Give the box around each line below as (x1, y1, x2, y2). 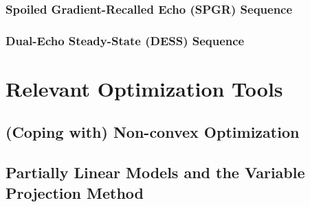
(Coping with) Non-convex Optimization (5, 121, 300, 143)
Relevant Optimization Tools (5, 74, 283, 102)
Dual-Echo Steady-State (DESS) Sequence (5, 32, 245, 49)
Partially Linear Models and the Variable (5, 162, 305, 183)
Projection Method (5, 182, 144, 203)
